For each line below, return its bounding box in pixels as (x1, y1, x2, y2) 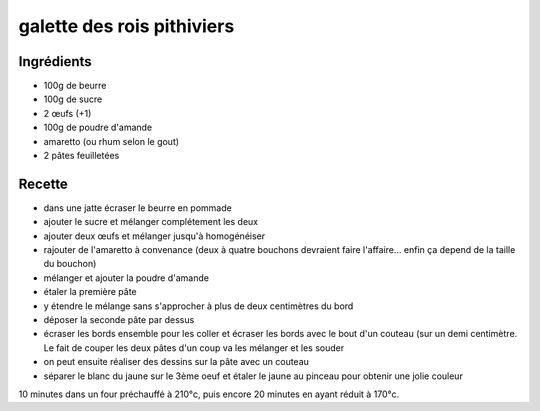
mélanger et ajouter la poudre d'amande (43, 271, 210, 284)
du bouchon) (43, 258, 97, 270)
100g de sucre (43, 93, 103, 105)
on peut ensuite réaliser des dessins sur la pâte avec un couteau (43, 356, 310, 368)
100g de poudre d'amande (43, 121, 153, 134)
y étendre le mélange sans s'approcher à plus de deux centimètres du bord (43, 300, 354, 312)
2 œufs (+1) (43, 107, 92, 119)
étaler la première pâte (43, 286, 137, 298)
